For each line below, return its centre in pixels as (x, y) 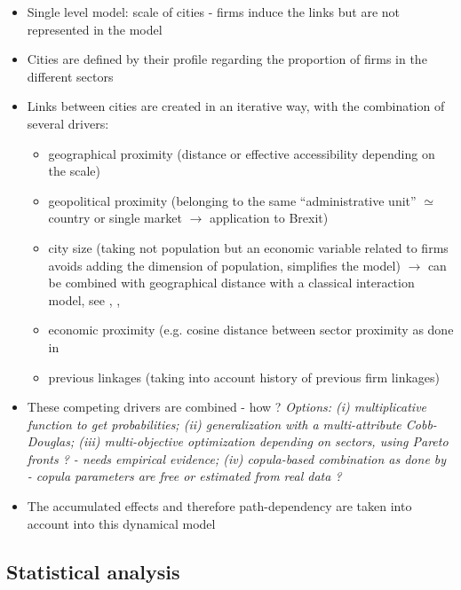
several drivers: (68, 123)
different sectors (70, 76)
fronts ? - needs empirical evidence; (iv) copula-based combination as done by (237, 458)
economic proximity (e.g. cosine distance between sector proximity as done (251, 330)
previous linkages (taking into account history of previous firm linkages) (244, 377)
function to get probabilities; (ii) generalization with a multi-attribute (214, 424)
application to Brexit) (269, 218)
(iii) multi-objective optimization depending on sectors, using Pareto (263, 441)
